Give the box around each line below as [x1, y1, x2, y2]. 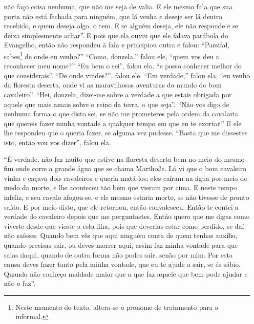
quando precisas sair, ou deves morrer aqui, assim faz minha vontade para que [4, 239, 238, 250]
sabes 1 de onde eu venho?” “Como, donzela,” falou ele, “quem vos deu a [4, 49, 219, 61]
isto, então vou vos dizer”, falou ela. [4, 137, 111, 147]
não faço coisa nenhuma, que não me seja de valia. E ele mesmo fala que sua [4, 1, 233, 11]
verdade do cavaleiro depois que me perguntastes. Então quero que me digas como [4, 211, 250, 221]
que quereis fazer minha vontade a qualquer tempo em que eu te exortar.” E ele [4, 118, 242, 128]
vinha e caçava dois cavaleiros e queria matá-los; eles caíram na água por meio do [4, 173, 248, 183]
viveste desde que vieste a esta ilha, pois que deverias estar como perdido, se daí [4, 220, 244, 231]
